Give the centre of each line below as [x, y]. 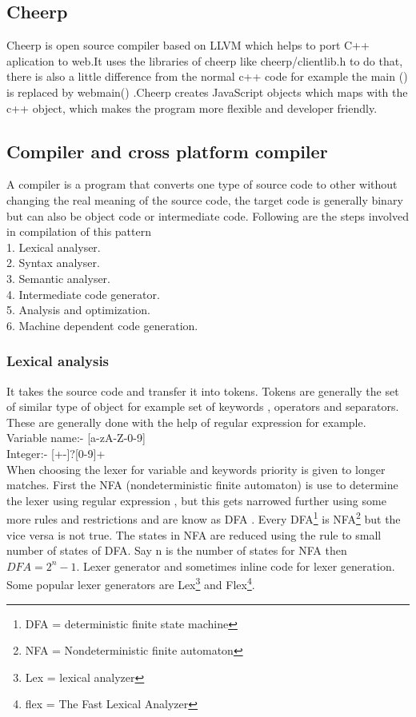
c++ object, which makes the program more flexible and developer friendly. [192, 108]
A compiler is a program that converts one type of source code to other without [202, 184]
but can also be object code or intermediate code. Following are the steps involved [208, 215]
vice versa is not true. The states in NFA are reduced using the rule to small [194, 534]
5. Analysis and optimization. [78, 310]
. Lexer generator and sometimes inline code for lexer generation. [236, 566]
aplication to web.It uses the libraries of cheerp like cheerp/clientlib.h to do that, [205, 60]
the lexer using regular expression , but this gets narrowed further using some [196, 500]
